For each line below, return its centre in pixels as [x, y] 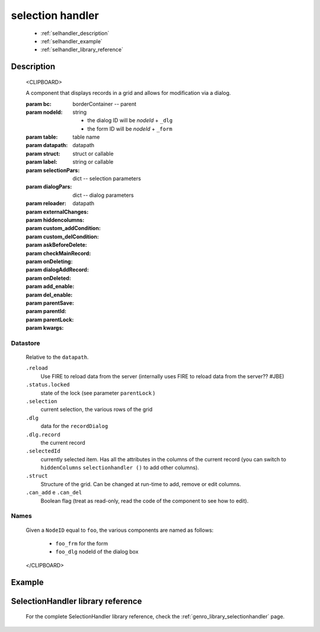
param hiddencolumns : [55, 220]
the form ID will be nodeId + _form [130, 129]
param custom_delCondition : [62, 237]
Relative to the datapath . [57, 357]
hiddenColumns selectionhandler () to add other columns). [120, 468]
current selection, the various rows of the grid [97, 410]
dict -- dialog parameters [103, 195]
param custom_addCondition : [63, 228]
